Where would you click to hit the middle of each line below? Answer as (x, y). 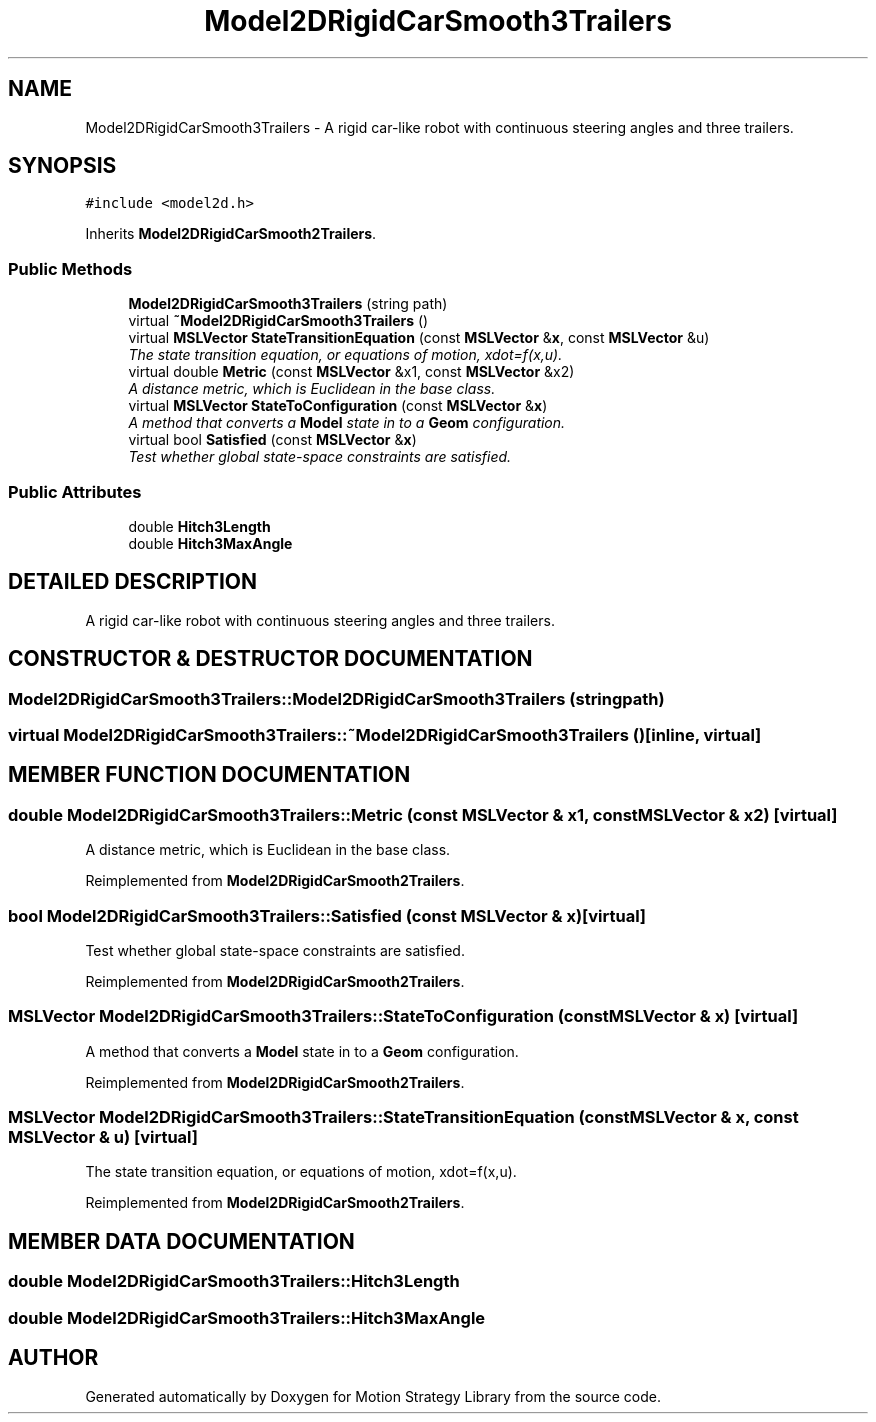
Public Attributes (75, 491)
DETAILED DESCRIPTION (133, 582)
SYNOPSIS (62, 166)
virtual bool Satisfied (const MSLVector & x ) (272, 440)
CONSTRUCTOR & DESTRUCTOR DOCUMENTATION (270, 659)
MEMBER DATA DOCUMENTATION (181, 1241)
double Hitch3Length (199, 526)
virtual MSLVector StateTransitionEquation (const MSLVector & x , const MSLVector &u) (419, 338)
